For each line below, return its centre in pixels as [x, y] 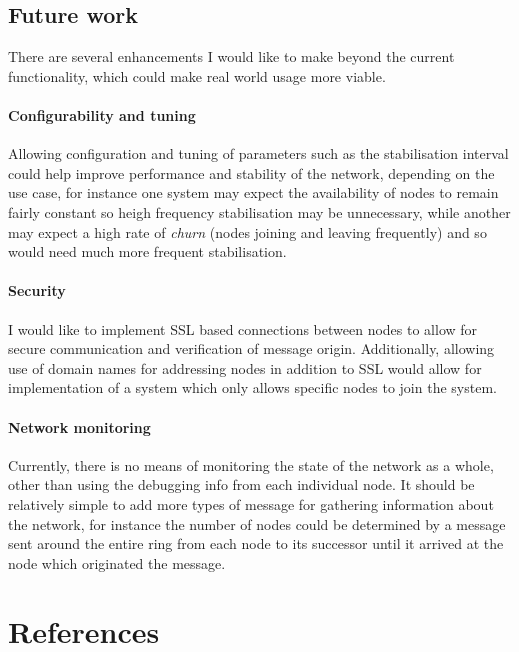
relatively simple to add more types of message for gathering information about [251, 503]
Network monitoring [79, 426]
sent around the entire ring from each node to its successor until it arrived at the [256, 543]
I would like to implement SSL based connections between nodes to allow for [243, 328]
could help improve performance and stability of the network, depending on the [251, 172]
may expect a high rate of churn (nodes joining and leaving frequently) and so [247, 231]
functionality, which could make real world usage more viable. [197, 75]
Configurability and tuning [102, 114]
